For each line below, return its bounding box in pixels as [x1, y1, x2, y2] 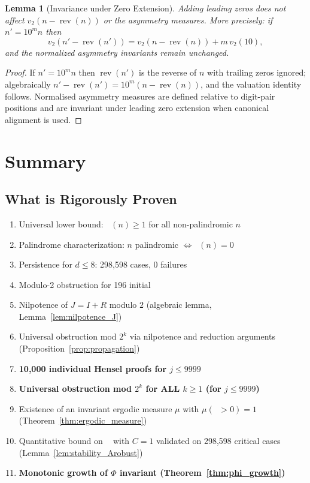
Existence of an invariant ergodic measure [19, 402, 172, 415]
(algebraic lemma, [146, 298, 212, 311]
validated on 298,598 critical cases [156, 434, 281, 447]
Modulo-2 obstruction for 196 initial [19, 278, 151, 290]
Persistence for [19, 258, 72, 271]
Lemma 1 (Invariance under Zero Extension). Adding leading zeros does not [5, 2, 286, 14]
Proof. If [5, 66, 35, 79]
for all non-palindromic [148, 217, 233, 230]
